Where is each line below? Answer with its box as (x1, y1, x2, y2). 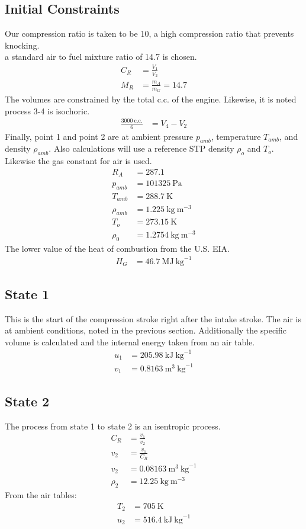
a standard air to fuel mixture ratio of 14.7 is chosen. (5, 50, 197, 63)
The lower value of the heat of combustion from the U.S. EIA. (5, 242, 230, 254)
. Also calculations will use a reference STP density (49, 142, 234, 155)
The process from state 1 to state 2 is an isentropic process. (5, 419, 221, 432)
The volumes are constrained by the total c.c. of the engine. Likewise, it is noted (5, 92, 297, 105)
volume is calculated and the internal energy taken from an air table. (5, 335, 255, 348)
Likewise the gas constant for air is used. (5, 155, 152, 167)
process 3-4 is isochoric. (5, 104, 90, 117)
